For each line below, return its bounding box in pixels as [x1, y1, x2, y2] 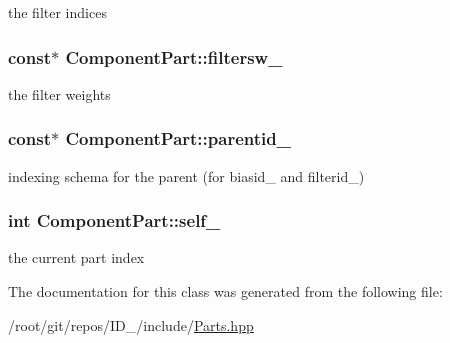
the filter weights [8, 83, 111, 104]
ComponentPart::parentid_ [65, 126, 291, 151]
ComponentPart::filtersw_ [65, 44, 283, 69]
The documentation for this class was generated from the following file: [8, 281, 443, 302]
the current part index [8, 247, 145, 268]
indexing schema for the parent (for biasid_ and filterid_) [8, 165, 365, 186]
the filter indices [8, 2, 107, 22]
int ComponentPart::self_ [8, 208, 221, 233]
